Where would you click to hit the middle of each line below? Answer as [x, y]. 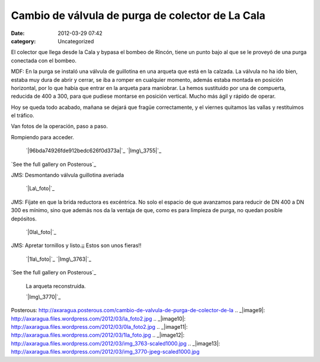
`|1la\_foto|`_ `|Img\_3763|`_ [59, 259]
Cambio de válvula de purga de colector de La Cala [138, 15]
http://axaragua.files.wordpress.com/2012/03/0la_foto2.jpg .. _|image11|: [99, 327]
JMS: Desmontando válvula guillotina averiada [68, 175]
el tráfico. [23, 116]
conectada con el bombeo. [44, 60]
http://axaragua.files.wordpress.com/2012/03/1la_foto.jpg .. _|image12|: [98, 335]
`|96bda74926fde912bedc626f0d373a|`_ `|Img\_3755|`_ [94, 150]
